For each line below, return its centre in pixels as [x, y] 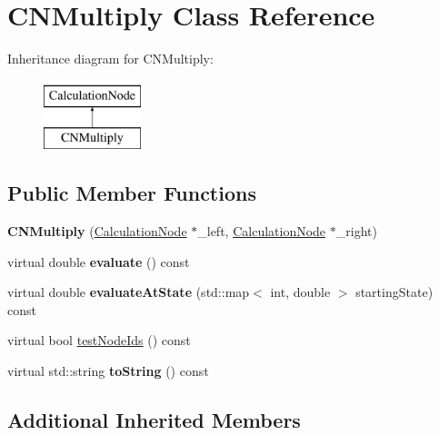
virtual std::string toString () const [108, 371]
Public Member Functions [132, 193]
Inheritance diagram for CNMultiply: [110, 59]
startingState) [394, 292]
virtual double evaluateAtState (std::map [129, 292]
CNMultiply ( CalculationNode [97, 231]
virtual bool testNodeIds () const [99, 340]
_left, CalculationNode [262, 231]
